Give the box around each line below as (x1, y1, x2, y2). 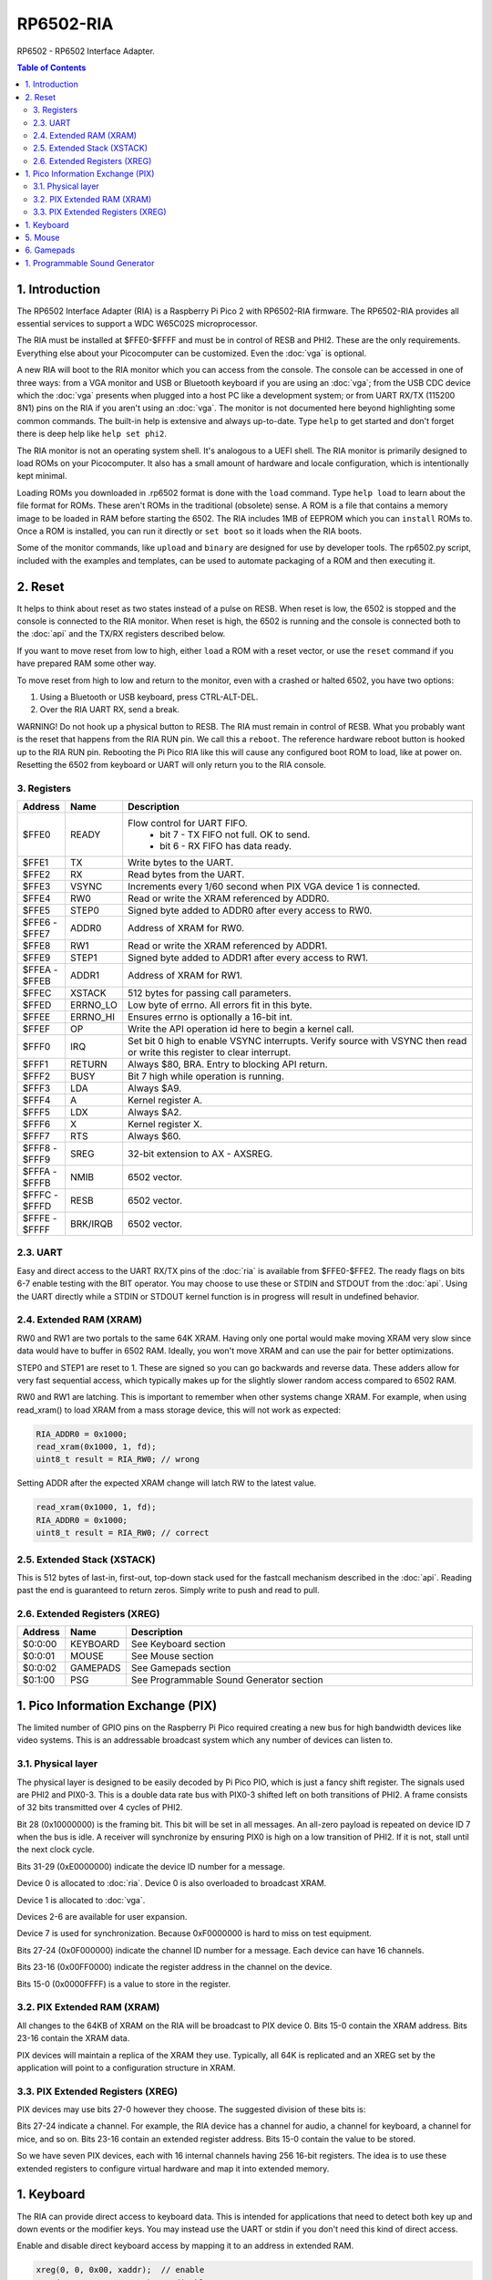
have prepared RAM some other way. (16, 658, 157, 669)
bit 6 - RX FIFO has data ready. (159, 840, 292, 853)
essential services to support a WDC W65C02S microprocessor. (16, 318, 259, 329)
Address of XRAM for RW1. (128, 969, 243, 982)
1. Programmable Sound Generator (25, 257, 155, 268)
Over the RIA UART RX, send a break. (39, 704, 179, 715)
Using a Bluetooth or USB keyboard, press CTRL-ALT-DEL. (39, 691, 259, 702)
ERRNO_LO (69, 999, 118, 1011)
